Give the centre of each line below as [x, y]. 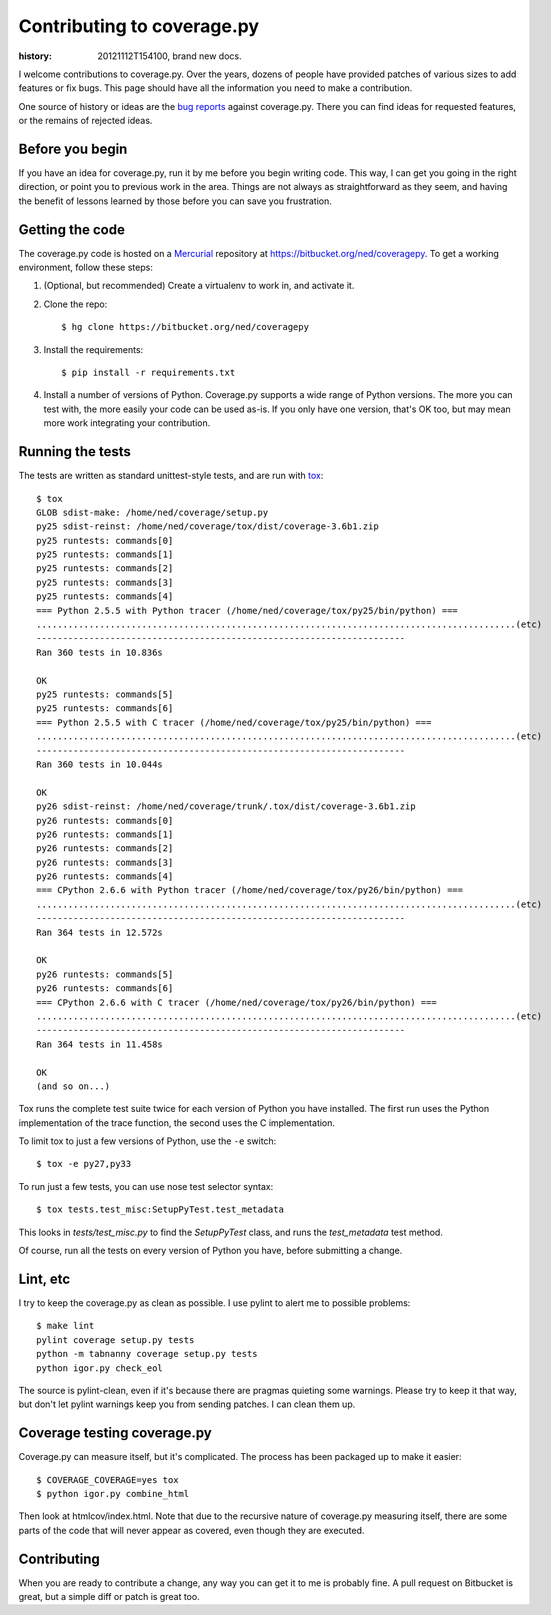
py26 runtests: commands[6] [105, 988]
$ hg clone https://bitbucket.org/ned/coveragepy [185, 327]
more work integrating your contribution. [127, 423]
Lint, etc [44, 1278]
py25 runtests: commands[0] [105, 540]
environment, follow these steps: [86, 267]
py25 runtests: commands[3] [105, 582]
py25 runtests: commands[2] [105, 568]
